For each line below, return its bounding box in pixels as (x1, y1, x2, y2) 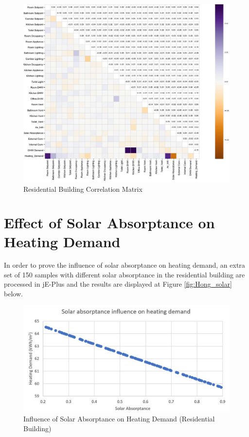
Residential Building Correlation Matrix (23, 184, 142, 194)
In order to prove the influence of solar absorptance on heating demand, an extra (4, 259, 245, 270)
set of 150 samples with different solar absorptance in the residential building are (4, 269, 245, 279)
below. (4, 288, 23, 298)
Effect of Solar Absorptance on (4, 212, 215, 232)
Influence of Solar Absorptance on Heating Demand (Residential (23, 414, 215, 424)
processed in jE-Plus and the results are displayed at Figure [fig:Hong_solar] (4, 279, 232, 289)
